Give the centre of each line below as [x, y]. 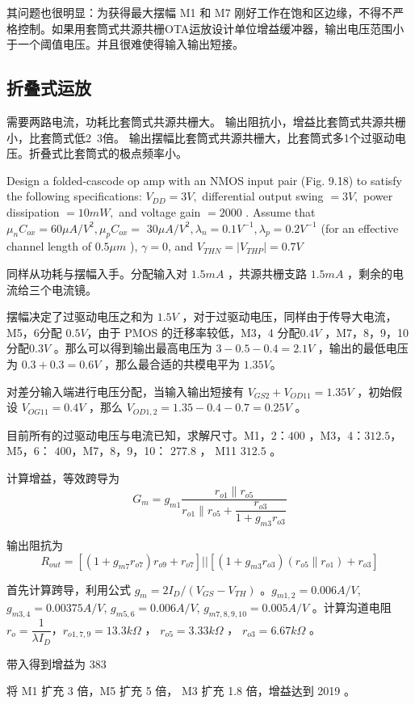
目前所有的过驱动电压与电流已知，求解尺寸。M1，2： [147, 434]
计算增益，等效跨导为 [63, 477]
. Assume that [281, 211]
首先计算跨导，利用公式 [69, 589]
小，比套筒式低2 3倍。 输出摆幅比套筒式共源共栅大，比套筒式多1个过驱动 [201, 137]
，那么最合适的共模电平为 [172, 363]
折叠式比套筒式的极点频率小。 [108, 153]
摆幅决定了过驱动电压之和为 [80, 316]
